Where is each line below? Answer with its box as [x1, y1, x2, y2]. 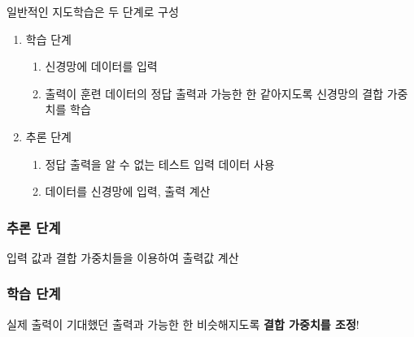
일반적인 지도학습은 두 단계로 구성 [7, 3, 179, 19]
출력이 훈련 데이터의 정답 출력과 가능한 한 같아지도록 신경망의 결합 [45, 84, 384, 102]
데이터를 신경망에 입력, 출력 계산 [45, 183, 211, 200]
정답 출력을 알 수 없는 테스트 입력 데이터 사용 [45, 155, 275, 172]
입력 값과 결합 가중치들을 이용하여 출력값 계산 [7, 248, 239, 266]
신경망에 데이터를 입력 [45, 58, 158, 75]
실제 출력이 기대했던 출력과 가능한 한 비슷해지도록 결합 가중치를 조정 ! [7, 315, 360, 332]
